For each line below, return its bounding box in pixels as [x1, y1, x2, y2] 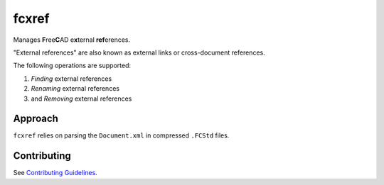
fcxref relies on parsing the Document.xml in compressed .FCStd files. [13, 131, 230, 140]
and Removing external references [31, 94, 132, 103]
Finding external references [31, 74, 112, 83]
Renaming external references [31, 84, 120, 93]
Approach [13, 113, 58, 125]
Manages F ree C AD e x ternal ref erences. [13, 35, 131, 44]
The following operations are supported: [13, 61, 132, 70]
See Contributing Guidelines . [13, 169, 97, 177]
